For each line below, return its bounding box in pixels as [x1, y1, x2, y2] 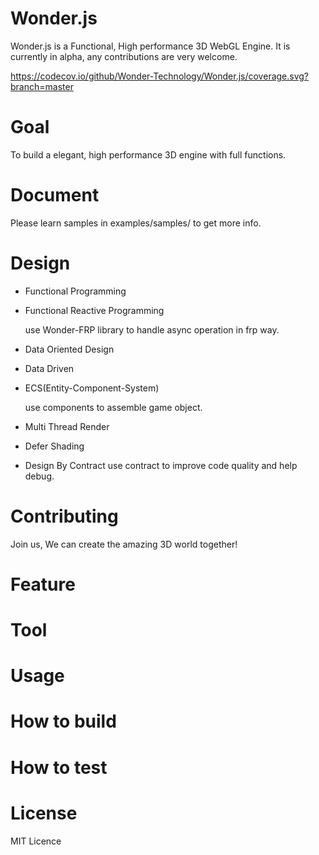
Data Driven [24, 362, 75, 374]
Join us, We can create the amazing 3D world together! [10, 538, 238, 550]
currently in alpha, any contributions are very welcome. [10, 50, 238, 62]
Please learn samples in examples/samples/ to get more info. [10, 217, 262, 229]
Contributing [10, 505, 119, 527]
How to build [10, 710, 117, 733]
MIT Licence [10, 835, 62, 847]
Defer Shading [24, 440, 85, 452]
